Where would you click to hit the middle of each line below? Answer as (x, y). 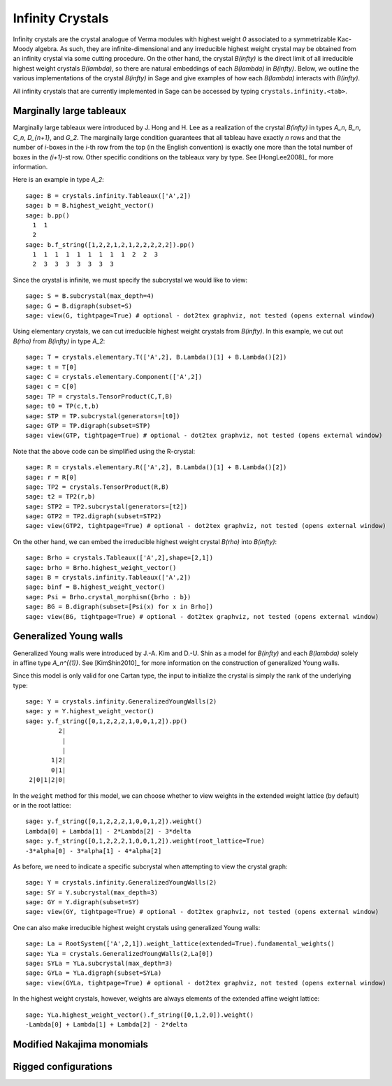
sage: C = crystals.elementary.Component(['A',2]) (114, 377)
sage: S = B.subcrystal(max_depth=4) (90, 296)
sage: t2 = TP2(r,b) (60, 497)
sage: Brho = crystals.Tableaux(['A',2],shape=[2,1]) (119, 558)
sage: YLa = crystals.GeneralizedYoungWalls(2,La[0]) (119, 953)
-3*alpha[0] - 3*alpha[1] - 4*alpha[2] (94, 851)
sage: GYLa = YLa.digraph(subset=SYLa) (94, 973)
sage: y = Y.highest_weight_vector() (90, 711)
